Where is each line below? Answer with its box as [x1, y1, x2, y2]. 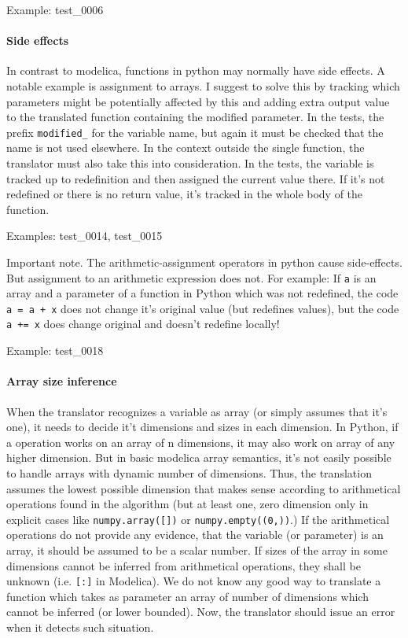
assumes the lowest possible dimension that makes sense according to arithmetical [6, 480, 401, 496]
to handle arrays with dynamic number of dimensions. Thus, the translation [6, 464, 372, 481]
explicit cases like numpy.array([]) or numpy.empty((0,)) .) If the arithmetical [6, 511, 390, 527]
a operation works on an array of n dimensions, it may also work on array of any [6, 433, 395, 450]
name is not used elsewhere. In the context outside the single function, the [6, 139, 365, 156]
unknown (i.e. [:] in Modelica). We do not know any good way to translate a [6, 573, 381, 589]
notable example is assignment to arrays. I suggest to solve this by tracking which [6, 77, 400, 94]
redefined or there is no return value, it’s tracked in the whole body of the [6, 186, 363, 202]
